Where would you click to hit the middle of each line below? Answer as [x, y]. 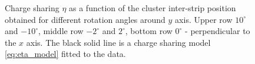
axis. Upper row [204, 19]
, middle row [61, 31]
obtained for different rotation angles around [85, 19]
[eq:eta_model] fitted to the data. [65, 54]
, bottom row [149, 31]
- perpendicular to [218, 31]
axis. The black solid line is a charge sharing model [118, 42]
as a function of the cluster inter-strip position [153, 8]
